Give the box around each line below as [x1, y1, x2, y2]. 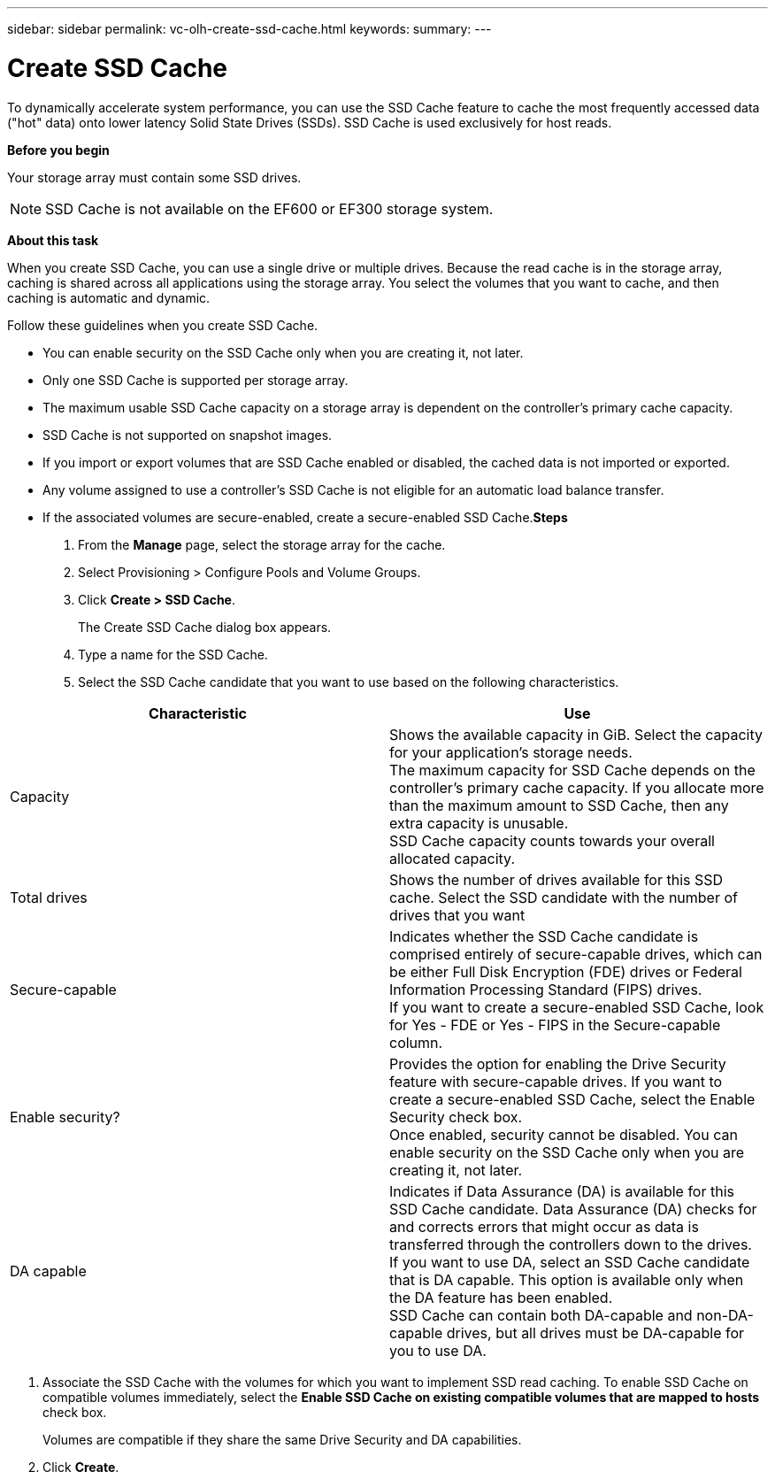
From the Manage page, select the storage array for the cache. [78, 536, 446, 552]
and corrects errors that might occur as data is [389, 1217, 699, 1236]
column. [389, 1033, 443, 1051]
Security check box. [389, 1107, 523, 1126]
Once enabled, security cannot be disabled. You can [389, 1125, 738, 1144]
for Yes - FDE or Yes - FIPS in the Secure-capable [389, 1015, 721, 1034]
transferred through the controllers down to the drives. [389, 1235, 752, 1253]
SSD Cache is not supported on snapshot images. [42, 427, 333, 443]
